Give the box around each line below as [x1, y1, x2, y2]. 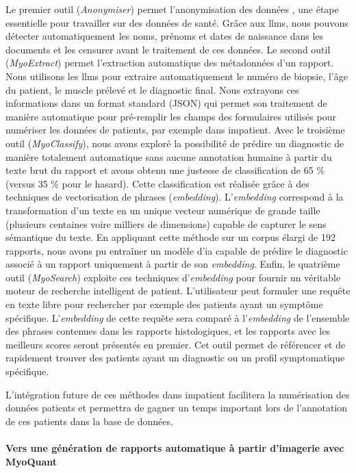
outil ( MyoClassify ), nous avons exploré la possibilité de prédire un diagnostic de [5, 136, 344, 150]
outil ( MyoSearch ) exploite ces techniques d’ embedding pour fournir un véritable [5, 270, 341, 284]
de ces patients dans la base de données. [5, 413, 173, 428]
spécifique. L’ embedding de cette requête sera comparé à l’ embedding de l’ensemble [5, 310, 350, 324]
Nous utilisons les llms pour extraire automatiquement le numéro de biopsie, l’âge [5, 68, 348, 83]
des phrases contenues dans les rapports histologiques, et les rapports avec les [5, 324, 330, 338]
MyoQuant [5, 454, 58, 468]
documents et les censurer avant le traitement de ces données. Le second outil [5, 42, 331, 56]
